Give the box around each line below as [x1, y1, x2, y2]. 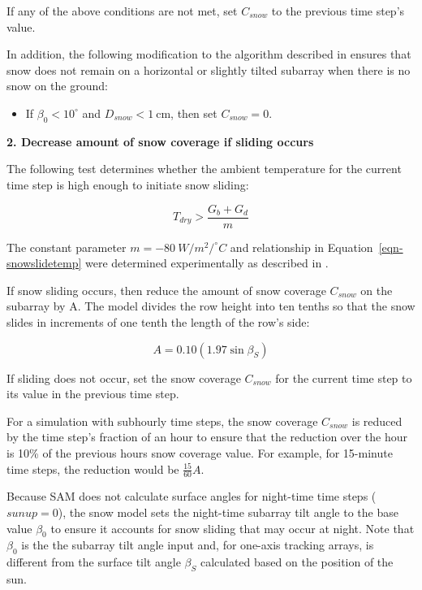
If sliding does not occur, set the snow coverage [6, 369, 241, 386]
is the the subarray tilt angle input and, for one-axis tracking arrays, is [21, 536, 374, 553]
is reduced [351, 412, 403, 429]
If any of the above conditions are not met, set [6, 2, 238, 19]
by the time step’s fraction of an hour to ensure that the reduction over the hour [6, 428, 407, 445]
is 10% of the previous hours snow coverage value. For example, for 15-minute [6, 444, 393, 461]
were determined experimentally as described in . [84, 254, 329, 271]
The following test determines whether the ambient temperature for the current [6, 160, 402, 177]
